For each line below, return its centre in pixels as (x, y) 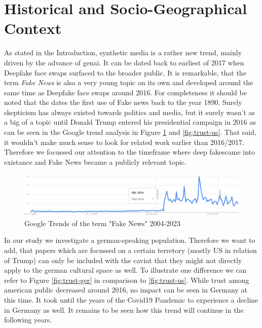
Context (33, 28)
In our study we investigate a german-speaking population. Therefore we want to (130, 240)
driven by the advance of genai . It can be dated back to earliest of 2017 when (124, 62)
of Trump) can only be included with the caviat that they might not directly (123, 260)
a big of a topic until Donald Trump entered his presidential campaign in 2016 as (130, 122)
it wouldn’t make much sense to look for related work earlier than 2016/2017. (124, 142)
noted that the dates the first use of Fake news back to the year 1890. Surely (123, 102)
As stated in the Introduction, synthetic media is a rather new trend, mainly (123, 52)
